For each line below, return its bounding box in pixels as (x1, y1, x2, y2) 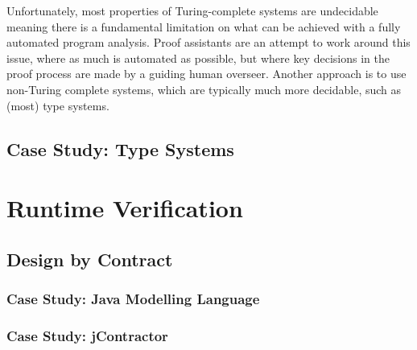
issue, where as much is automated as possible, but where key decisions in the (6, 49, 390, 66)
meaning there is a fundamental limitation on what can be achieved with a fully (6, 18, 401, 35)
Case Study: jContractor (6, 325, 168, 345)
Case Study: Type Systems (6, 136, 234, 161)
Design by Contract (6, 246, 173, 271)
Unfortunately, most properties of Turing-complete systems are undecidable (6, 2, 378, 19)
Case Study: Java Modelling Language (6, 289, 260, 309)
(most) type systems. (6, 97, 109, 113)
